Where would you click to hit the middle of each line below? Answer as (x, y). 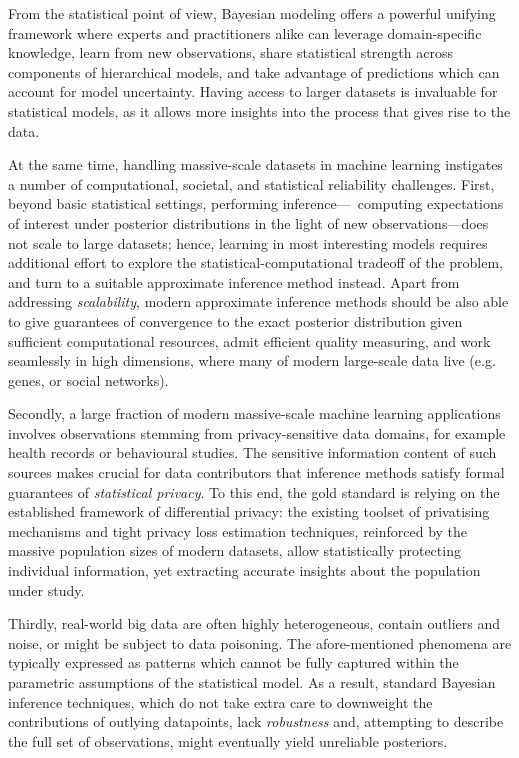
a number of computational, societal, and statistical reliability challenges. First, (251, 183)
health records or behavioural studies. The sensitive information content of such (252, 452)
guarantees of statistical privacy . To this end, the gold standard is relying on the (254, 491)
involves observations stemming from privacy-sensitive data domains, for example (257, 432)
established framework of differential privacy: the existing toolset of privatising (249, 511)
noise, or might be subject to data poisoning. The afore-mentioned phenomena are (260, 642)
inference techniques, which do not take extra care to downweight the (220, 701)
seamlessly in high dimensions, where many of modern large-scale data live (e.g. (252, 360)
